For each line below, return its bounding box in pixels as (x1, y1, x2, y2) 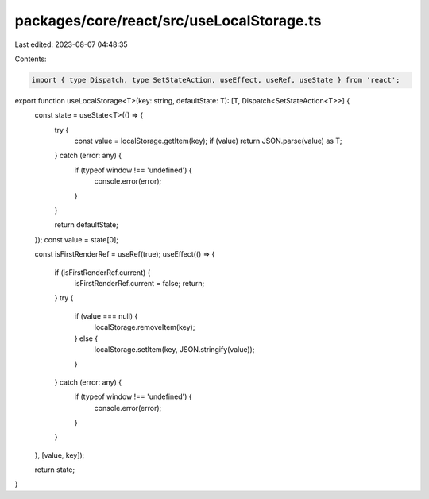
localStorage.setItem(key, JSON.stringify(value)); (94, 344, 255, 354)
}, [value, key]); (34, 450, 85, 460)
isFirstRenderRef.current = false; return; (74, 278, 205, 288)
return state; (34, 465, 75, 474)
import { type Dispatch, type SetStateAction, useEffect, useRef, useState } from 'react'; (31, 75, 400, 84)
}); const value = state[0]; (34, 234, 119, 244)
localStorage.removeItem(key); (94, 323, 195, 332)
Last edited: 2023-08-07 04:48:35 (14, 40, 128, 49)
